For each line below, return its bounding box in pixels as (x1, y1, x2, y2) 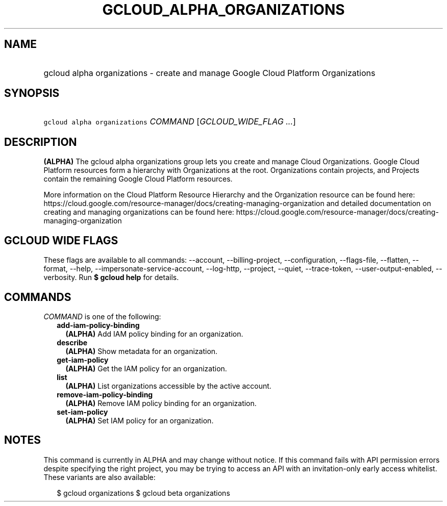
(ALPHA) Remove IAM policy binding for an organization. (65, 398, 257, 408)
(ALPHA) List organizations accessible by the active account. (65, 381, 271, 390)
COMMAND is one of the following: (43, 312, 161, 321)
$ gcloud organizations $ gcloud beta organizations (57, 488, 230, 497)
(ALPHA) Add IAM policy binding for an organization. (65, 329, 243, 338)
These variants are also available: (43, 472, 156, 482)
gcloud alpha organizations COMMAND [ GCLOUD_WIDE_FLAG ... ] (43, 116, 296, 127)
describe (57, 338, 88, 347)
